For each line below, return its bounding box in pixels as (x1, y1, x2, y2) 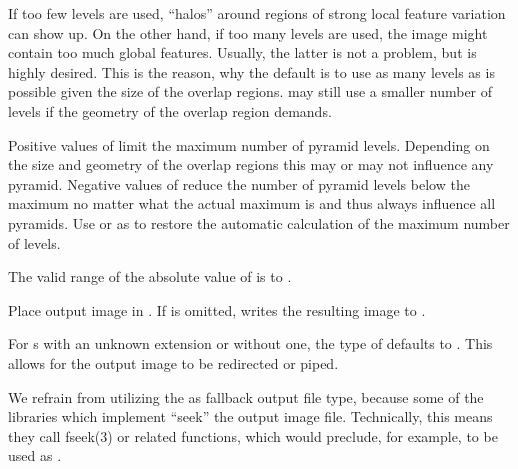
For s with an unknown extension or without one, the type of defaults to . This (8, 333, 493, 354)
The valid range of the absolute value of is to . (8, 266, 292, 287)
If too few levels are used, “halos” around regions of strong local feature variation (8, 3, 506, 23)
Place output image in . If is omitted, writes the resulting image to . (8, 299, 426, 320)
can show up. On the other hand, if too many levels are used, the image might (8, 22, 488, 43)
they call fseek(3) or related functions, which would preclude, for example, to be (8, 425, 498, 446)
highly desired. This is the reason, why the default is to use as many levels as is (8, 61, 495, 82)
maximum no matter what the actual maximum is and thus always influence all (8, 193, 496, 214)
